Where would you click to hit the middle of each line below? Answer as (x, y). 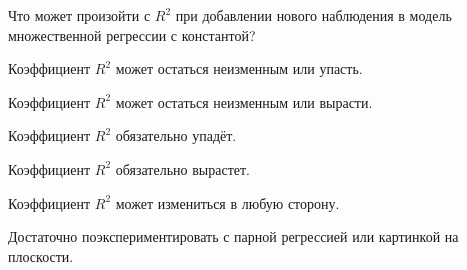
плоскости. (41, 255)
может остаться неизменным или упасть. (239, 68)
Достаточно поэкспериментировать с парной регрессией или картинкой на (233, 236)
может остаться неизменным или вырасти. (244, 101)
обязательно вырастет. (182, 168)
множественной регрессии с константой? (132, 34)
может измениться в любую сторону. (227, 202)
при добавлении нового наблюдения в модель (313, 15)
